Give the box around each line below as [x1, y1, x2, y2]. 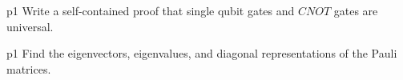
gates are [333, 2, 378, 18]
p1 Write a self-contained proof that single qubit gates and [6, 2, 295, 18]
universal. [6, 18, 54, 34]
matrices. [6, 60, 51, 77]
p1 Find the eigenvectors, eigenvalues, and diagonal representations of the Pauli [6, 45, 397, 62]
